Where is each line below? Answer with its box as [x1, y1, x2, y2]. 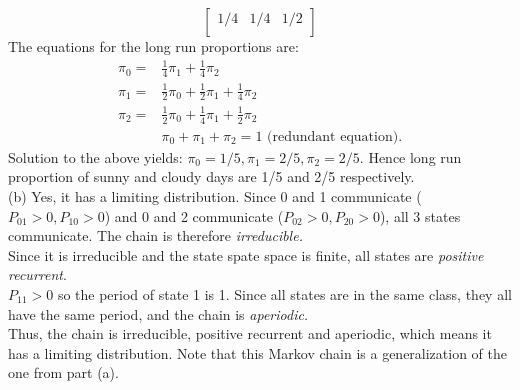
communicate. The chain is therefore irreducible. [8, 225, 303, 246]
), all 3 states [379, 205, 461, 226]
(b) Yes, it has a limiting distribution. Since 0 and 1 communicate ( [8, 185, 422, 206]
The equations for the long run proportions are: [8, 36, 299, 56]
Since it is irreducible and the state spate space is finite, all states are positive [8, 244, 484, 265]
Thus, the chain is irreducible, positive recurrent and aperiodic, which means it [8, 323, 492, 344]
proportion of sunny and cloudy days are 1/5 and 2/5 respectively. [8, 166, 415, 187]
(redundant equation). [267, 129, 403, 144]
